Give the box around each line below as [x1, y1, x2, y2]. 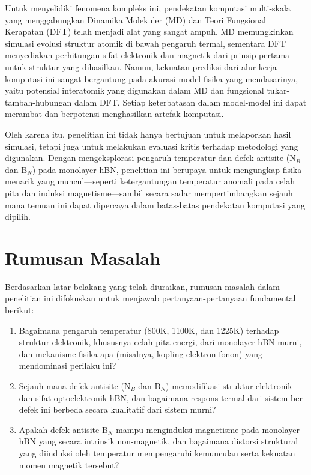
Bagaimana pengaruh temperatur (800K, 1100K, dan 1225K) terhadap [19, 324, 279, 336]
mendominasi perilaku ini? [19, 359, 116, 372]
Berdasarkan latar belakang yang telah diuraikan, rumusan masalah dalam [5, 280, 280, 292]
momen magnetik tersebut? [19, 458, 119, 471]
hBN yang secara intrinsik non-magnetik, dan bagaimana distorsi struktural [19, 435, 298, 447]
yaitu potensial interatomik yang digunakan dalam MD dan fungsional [5, 84, 264, 97]
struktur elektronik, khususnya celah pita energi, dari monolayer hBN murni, [19, 336, 302, 348]
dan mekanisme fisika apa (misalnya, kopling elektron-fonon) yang [19, 347, 262, 360]
